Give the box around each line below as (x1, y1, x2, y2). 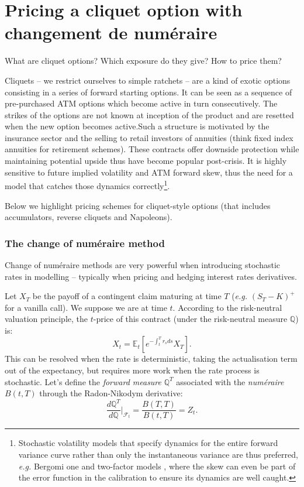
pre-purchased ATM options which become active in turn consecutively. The (5, 97, 278, 109)
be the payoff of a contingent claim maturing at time (32, 290, 222, 302)
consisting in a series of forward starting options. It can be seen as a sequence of (5, 85, 292, 98)
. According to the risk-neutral (172, 301, 282, 313)
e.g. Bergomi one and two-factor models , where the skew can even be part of (18, 459, 296, 472)
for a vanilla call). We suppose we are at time (5, 301, 167, 313)
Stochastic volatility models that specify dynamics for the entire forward (18, 437, 278, 449)
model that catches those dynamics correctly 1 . (5, 178, 170, 191)
